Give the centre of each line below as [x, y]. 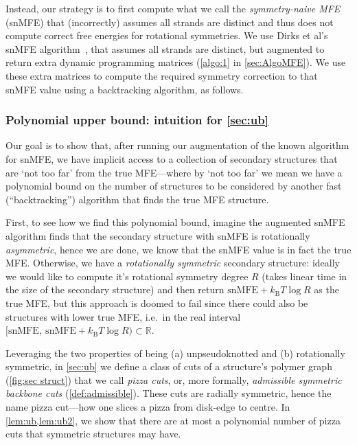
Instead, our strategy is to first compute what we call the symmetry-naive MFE [173, 8]
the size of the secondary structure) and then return [115, 289]
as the [326, 289]
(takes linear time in [304, 276]
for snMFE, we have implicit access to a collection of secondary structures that [172, 158]
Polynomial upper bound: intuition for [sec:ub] [137, 120]
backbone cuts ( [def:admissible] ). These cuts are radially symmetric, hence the [169, 393]
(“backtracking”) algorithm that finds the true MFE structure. [137, 199]
